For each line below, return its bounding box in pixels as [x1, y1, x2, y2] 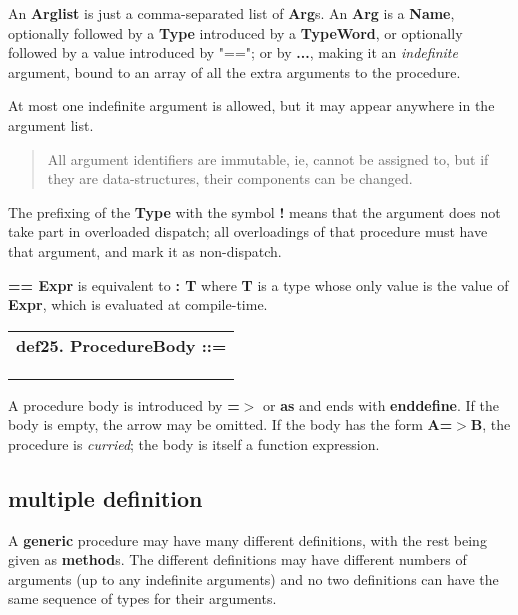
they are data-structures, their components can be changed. [47, 168, 413, 189]
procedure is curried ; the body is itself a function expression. [8, 433, 380, 454]
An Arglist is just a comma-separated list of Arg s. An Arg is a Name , [8, 3, 455, 23]
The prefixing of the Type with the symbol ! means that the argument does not [8, 201, 501, 222]
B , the [470, 414, 511, 435]
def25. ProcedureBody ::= [16, 333, 227, 357]
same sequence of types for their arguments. [8, 588, 277, 609]
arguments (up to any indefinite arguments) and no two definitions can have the [8, 568, 499, 589]
